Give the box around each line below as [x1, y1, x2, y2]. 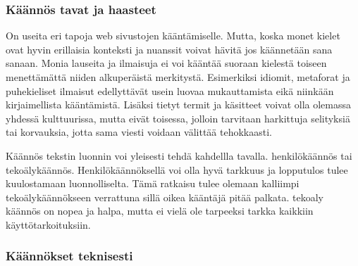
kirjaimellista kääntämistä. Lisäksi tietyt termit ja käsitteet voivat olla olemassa [6, 97, 351, 112]
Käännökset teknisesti [6, 247, 133, 265]
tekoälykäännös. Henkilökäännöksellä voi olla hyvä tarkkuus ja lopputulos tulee [6, 162, 348, 177]
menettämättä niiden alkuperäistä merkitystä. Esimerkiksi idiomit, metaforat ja [6, 70, 350, 84]
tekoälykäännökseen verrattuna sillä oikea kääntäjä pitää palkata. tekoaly [6, 189, 323, 204]
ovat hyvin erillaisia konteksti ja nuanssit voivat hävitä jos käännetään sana [6, 42, 333, 56]
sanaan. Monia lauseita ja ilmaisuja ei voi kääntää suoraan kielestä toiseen [6, 56, 327, 70]
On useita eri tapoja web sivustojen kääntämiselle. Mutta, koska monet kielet [6, 28, 340, 43]
